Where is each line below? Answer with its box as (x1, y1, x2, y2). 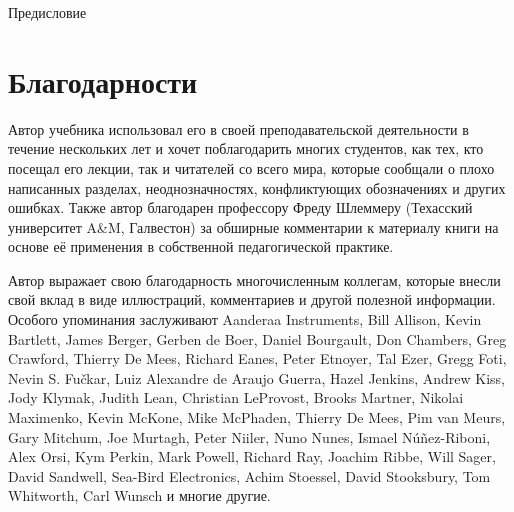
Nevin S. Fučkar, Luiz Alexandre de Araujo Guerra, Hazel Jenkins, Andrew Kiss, (8, 367, 506, 388)
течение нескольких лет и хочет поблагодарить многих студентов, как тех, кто (8, 138, 484, 159)
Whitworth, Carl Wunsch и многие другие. (8, 485, 271, 506)
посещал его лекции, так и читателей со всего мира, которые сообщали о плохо (8, 157, 495, 178)
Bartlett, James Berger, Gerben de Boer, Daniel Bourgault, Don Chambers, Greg (8, 328, 507, 349)
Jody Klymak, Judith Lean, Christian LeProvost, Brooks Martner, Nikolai (8, 387, 464, 408)
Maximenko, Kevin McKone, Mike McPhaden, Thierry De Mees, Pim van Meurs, (8, 407, 506, 428)
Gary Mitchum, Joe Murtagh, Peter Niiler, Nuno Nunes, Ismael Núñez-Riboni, (8, 426, 491, 447)
